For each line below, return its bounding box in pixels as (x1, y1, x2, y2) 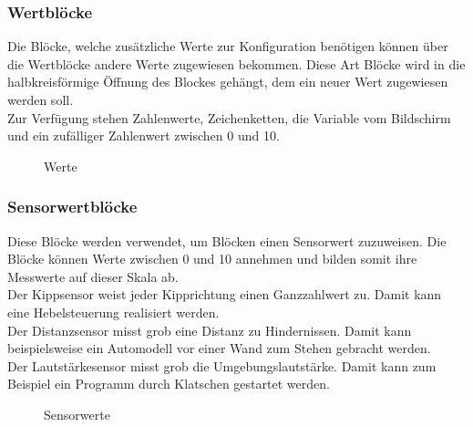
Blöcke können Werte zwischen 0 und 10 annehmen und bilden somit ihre (7, 249, 417, 268)
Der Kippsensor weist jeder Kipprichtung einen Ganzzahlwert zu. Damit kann (7, 285, 442, 304)
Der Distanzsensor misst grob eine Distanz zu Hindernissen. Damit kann (7, 320, 412, 339)
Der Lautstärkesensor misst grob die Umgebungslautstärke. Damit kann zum (7, 356, 437, 375)
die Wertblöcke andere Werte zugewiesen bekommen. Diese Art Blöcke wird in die (7, 54, 466, 73)
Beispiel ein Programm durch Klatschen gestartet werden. (7, 374, 330, 393)
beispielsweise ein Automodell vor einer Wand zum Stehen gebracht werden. (7, 338, 431, 358)
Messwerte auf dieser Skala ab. (7, 266, 179, 286)
